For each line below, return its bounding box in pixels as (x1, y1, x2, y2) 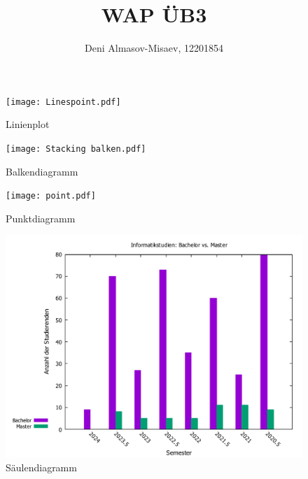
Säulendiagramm (6, 459, 77, 474)
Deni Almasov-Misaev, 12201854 (85, 41, 223, 55)
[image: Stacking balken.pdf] (6, 143, 146, 154)
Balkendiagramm (6, 164, 78, 178)
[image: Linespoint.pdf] (6, 96, 121, 107)
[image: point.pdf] (6, 191, 96, 201)
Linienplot (6, 117, 50, 131)
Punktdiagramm (6, 210, 76, 225)
